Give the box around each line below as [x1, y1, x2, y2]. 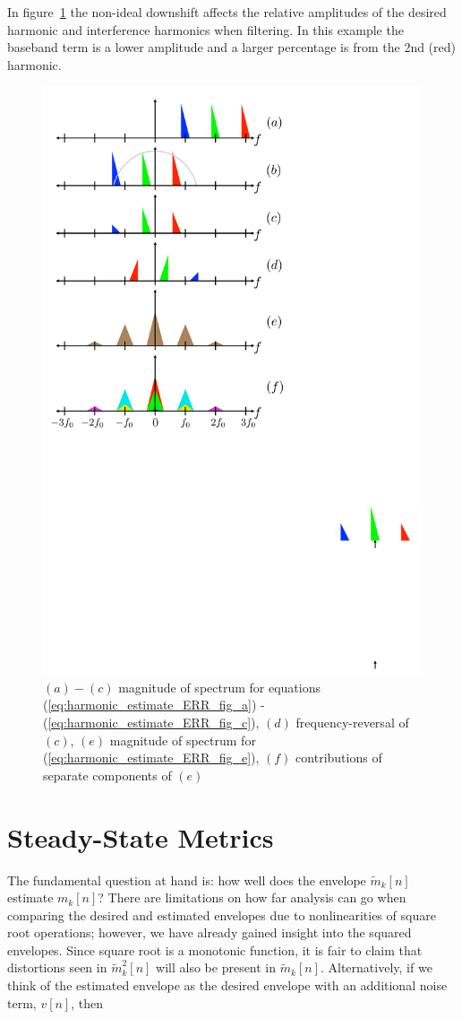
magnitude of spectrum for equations [118, 677, 321, 696]
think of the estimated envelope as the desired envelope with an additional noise [7, 976, 448, 995]
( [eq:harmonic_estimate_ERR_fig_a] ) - [43, 695, 265, 714]
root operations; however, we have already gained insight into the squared [7, 923, 412, 942]
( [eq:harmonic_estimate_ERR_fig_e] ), [43, 748, 260, 767]
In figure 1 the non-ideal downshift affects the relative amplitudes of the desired [7, 3, 447, 21]
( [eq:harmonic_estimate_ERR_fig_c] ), [43, 713, 260, 731]
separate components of [43, 765, 172, 784]
